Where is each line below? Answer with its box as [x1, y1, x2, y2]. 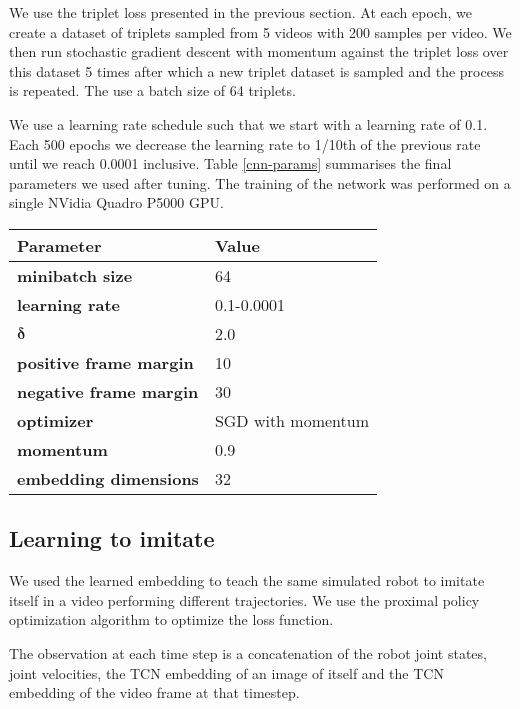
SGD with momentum [214, 408, 370, 432]
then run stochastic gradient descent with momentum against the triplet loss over [9, 41, 509, 62]
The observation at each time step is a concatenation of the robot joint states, [9, 642, 487, 663]
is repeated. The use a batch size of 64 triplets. [9, 80, 296, 101]
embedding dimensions [17, 466, 199, 490]
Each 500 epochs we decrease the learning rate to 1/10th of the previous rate [9, 133, 481, 154]
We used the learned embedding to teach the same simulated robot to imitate [9, 570, 485, 591]
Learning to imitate [9, 523, 215, 554]
